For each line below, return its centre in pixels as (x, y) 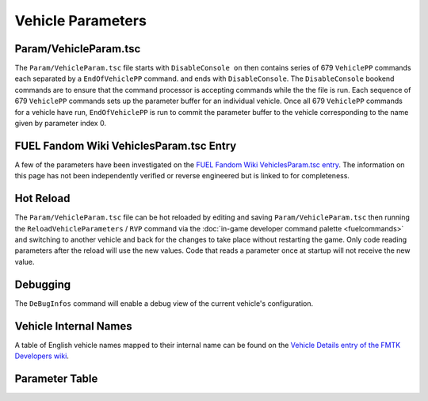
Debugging (43, 284)
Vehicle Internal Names (73, 326)
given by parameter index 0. (61, 124)
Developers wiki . (42, 356)
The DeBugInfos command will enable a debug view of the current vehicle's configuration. (164, 303)
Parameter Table (56, 378)
